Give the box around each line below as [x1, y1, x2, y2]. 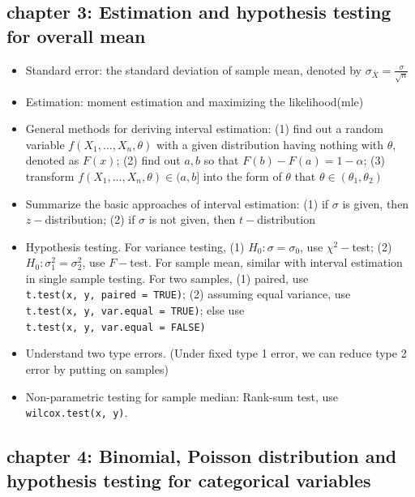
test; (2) [352, 238, 392, 255]
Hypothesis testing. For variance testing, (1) [25, 238, 245, 255]
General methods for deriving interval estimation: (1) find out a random [25, 120, 383, 137]
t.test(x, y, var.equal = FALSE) [25, 321, 206, 333]
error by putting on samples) [25, 361, 169, 378]
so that [203, 152, 239, 169]
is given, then [342, 195, 409, 212]
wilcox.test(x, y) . [25, 404, 128, 421]
